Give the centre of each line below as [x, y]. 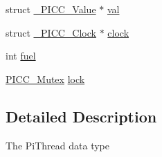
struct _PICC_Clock [51, 32]
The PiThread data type [57, 145]
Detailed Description [81, 116]
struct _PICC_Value [51, 9]
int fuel [21, 56]
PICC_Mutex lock [45, 78]
